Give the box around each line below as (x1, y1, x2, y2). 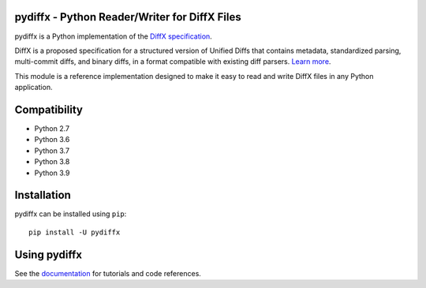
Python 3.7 (34, 146, 70, 155)
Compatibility (14, 103, 83, 116)
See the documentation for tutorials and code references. (14, 268, 201, 278)
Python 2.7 (34, 123, 70, 133)
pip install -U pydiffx (28, 227, 121, 237)
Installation (14, 189, 71, 202)
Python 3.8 (34, 157, 70, 166)
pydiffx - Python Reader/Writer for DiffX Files (14, 10, 241, 24)
